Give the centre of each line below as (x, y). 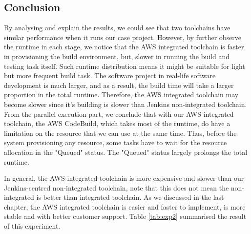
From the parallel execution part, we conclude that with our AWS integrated (119, 114)
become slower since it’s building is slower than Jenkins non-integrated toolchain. (125, 104)
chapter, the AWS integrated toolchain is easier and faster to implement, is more (125, 206)
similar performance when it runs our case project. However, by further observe (123, 37)
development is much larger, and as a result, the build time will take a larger (119, 85)
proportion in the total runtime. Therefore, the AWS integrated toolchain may (121, 95)
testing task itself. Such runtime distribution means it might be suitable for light (125, 66)
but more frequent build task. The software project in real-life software (110, 75)
